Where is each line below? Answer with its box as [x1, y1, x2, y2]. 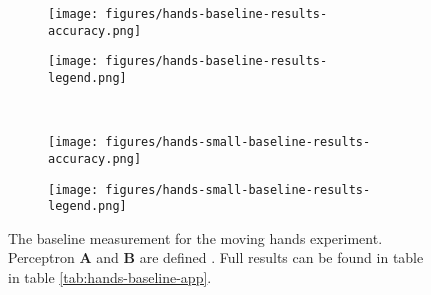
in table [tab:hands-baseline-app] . [8, 267, 212, 288]
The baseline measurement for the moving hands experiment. [8, 227, 383, 248]
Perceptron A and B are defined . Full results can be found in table [8, 247, 424, 268]
